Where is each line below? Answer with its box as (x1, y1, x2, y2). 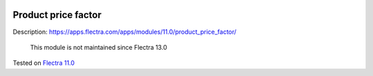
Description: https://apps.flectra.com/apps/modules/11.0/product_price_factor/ (12, 28, 237, 36)
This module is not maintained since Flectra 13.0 (30, 43, 167, 51)
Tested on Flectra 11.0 (12, 59, 75, 67)
